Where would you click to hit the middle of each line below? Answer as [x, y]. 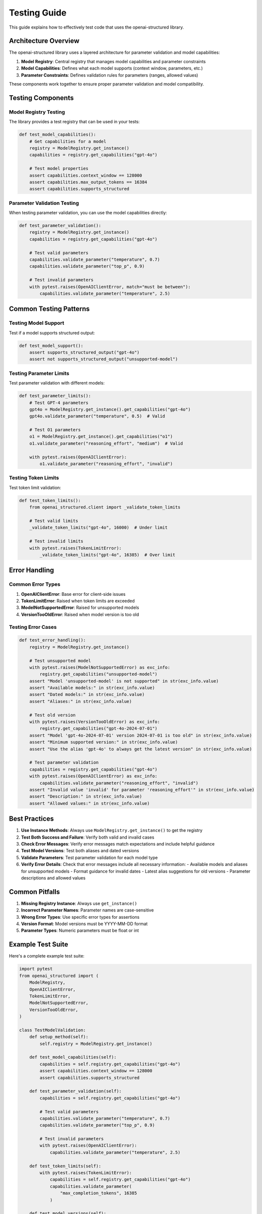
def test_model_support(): [51, 346]
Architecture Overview [44, 41]
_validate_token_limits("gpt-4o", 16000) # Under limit [98, 528]
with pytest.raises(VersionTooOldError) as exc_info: [95, 722]
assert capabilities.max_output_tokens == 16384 [88, 182]
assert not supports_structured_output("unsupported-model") [104, 359]
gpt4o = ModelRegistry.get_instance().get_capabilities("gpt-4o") [110, 409]
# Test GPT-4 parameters [59, 403]
